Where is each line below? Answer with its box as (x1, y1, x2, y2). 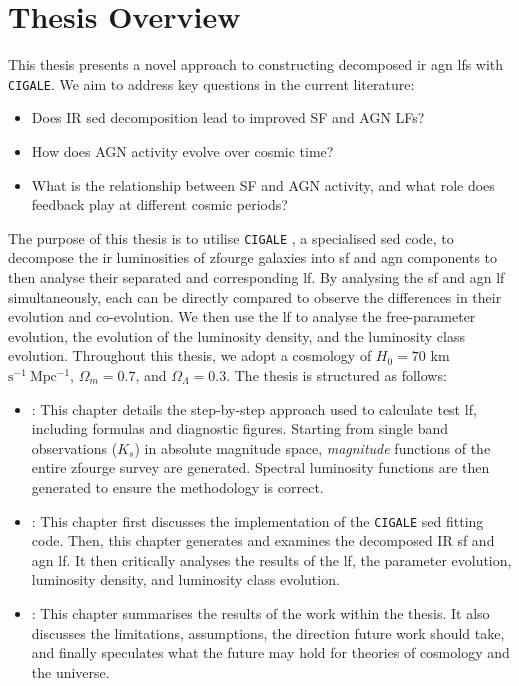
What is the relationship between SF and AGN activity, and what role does (31, 174, 495, 195)
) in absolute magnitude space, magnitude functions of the (134, 437, 491, 458)
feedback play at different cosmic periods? (31, 194, 288, 215)
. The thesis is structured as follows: (226, 364, 447, 385)
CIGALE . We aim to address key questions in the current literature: (8, 73, 415, 94)
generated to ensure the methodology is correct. (31, 476, 324, 497)
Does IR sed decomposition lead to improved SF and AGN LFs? (31, 107, 425, 128)
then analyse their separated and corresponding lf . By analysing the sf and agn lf (8, 267, 505, 287)
